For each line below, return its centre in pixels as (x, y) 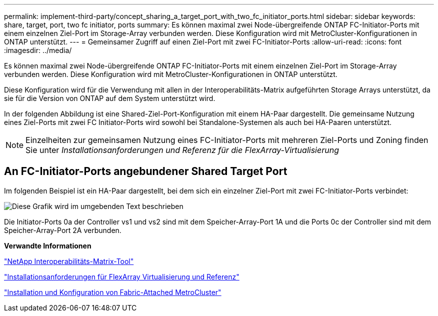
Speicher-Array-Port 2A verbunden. (63, 230)
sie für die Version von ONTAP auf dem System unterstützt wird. (110, 98)
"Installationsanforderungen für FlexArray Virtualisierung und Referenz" (122, 276)
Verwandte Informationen (48, 245)
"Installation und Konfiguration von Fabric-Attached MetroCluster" (113, 292)
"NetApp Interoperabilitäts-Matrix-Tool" (69, 261)
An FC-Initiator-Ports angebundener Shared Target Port (146, 171)
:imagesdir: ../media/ (38, 50)
